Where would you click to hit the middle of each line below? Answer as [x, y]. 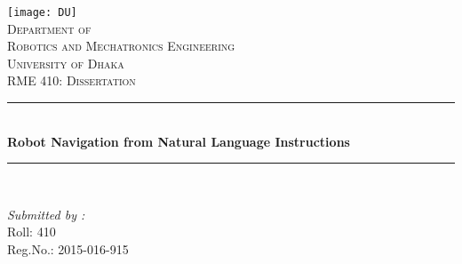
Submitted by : [46, 214]
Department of [49, 28]
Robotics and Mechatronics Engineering [121, 46]
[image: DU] [42, 12]
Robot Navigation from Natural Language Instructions [179, 141]
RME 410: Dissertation [72, 80]
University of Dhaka [66, 63]
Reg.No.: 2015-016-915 [68, 249]
